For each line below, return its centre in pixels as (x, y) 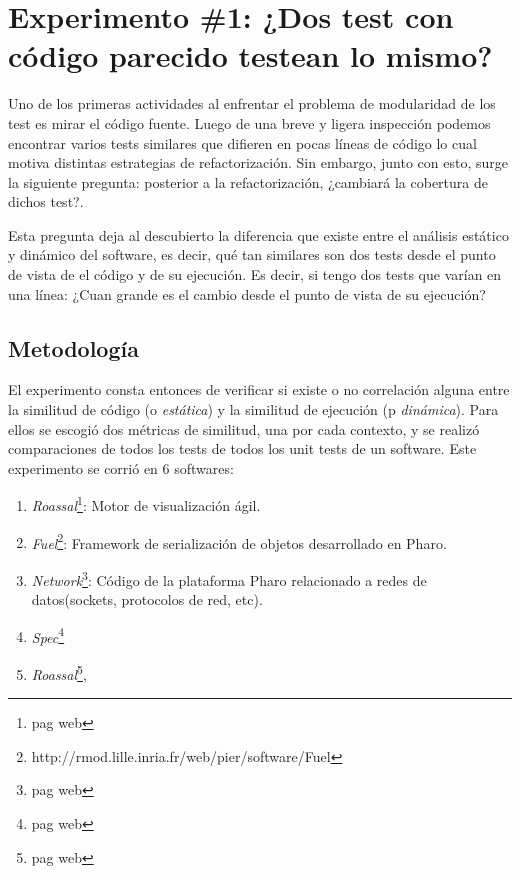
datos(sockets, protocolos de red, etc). (147, 599)
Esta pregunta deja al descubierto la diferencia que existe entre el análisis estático (258, 234)
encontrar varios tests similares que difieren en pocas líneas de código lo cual (242, 142)
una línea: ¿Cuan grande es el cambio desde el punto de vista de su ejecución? (247, 293)
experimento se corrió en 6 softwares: (121, 467)
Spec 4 (48, 635)
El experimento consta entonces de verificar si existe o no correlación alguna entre (259, 389)
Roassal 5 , (59, 672)
